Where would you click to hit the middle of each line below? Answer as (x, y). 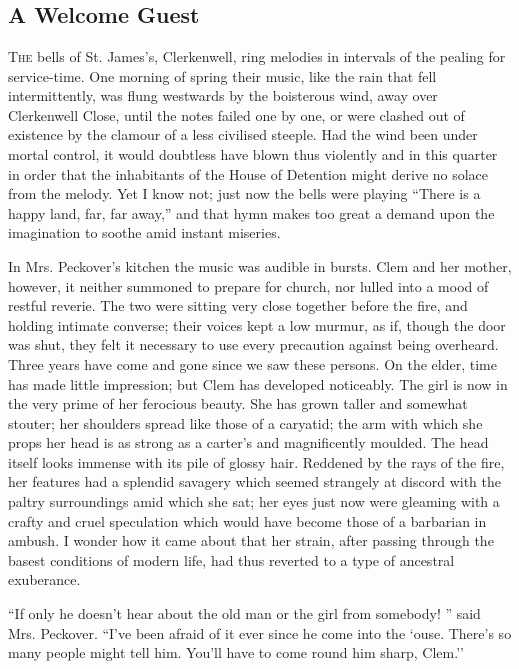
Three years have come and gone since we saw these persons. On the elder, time (252, 363)
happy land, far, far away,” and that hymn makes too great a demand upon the (251, 212)
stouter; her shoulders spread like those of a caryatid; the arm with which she (245, 422)
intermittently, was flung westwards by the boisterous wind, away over (223, 95)
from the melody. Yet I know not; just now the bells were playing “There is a (244, 193)
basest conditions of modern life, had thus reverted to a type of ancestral (231, 559)
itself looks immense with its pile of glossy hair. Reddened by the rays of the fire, (256, 461)
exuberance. (44, 579)
